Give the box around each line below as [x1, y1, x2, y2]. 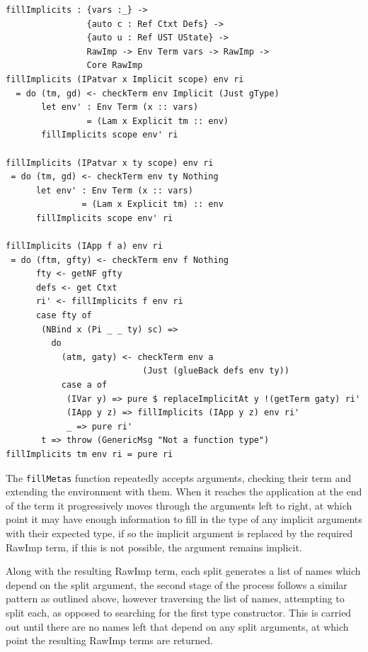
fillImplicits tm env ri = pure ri [6, 449, 173, 459]
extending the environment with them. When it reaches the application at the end [6, 484, 362, 499]
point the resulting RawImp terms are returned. [6, 633, 213, 648]
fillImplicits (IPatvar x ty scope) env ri [6, 157, 214, 168]
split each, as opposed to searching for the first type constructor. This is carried [6, 605, 352, 619]
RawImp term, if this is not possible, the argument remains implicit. [6, 539, 302, 554]
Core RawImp [86, 60, 143, 71]
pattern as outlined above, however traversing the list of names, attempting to [6, 591, 345, 606]
